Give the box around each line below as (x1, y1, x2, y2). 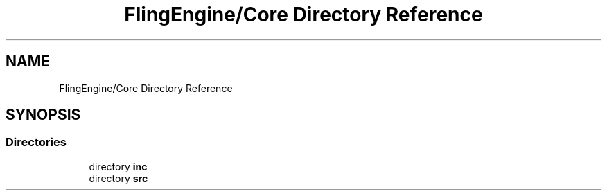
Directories (6, 135, 67, 150)
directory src (89, 172, 148, 184)
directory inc (89, 160, 148, 172)
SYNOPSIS (6, 106, 81, 124)
